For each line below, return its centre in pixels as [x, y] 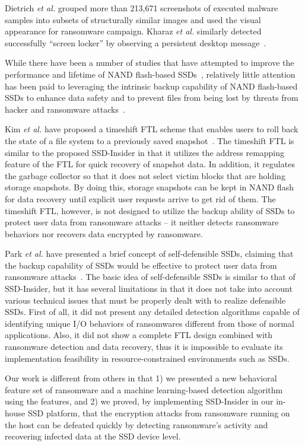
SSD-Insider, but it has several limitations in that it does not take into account [149, 289]
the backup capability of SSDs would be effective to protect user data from [141, 265]
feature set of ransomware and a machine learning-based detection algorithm [144, 389]
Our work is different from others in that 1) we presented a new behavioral [141, 378]
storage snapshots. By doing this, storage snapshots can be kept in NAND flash [149, 187]
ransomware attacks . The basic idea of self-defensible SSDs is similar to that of [150, 277]
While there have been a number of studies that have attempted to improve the [150, 63]
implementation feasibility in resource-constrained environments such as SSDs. [147, 358]
